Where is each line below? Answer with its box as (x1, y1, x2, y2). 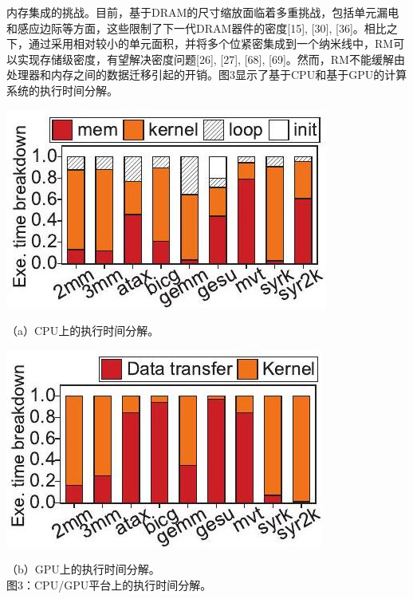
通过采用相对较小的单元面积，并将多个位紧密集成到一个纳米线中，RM (28, 35, 394, 52)
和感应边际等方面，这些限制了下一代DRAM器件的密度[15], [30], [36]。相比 (6, 19, 387, 36)
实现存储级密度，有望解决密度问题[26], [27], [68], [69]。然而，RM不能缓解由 (17, 50, 405, 67)
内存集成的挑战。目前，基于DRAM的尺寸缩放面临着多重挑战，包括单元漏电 (6, 4, 399, 20)
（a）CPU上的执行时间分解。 (6, 322, 159, 339)
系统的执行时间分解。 (6, 81, 118, 98)
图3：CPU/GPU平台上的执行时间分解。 (6, 576, 212, 593)
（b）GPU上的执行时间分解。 (6, 561, 160, 577)
